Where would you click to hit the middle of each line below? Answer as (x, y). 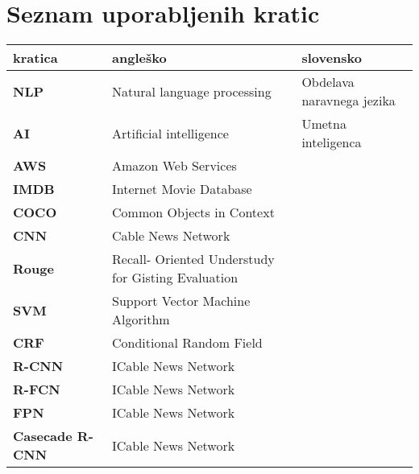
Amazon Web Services (174, 166)
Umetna (324, 124)
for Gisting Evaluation (175, 278)
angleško (139, 58)
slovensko (332, 58)
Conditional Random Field (187, 343)
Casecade (43, 436)
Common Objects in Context (193, 212)
